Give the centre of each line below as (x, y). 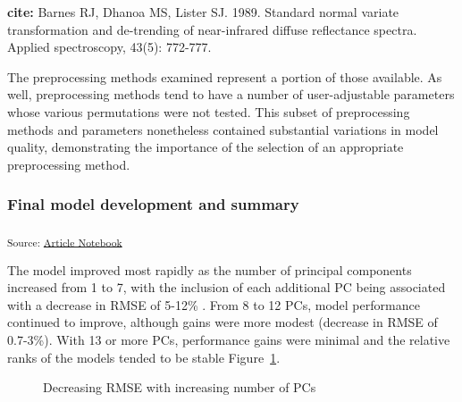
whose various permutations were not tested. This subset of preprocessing (209, 111)
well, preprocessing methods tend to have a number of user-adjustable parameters (231, 94)
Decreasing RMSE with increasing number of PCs (180, 387)
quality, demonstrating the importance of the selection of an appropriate (206, 147)
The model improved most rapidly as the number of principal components (210, 269)
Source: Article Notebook (65, 242)
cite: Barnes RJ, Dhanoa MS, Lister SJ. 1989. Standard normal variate (203, 12)
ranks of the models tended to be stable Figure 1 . (144, 357)
